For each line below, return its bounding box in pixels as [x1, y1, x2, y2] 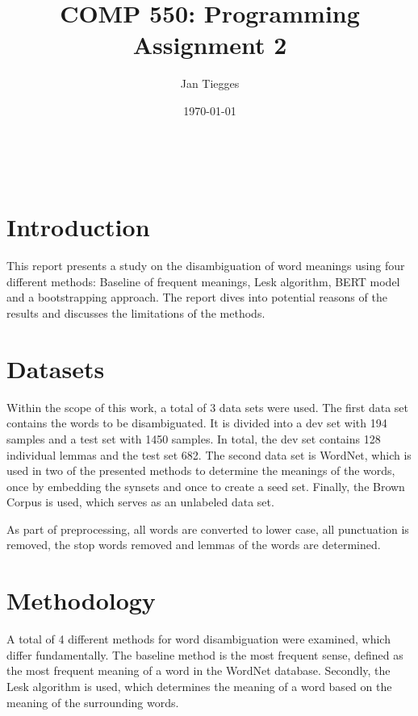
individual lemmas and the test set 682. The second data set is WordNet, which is [6, 446, 412, 463]
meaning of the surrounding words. [6, 693, 179, 710]
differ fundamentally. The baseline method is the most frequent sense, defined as [6, 646, 403, 663]
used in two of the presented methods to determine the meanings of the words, [6, 462, 395, 479]
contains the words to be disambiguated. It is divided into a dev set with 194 [6, 414, 387, 431]
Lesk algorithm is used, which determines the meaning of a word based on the [6, 677, 392, 694]
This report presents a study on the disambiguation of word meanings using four [6, 257, 405, 274]
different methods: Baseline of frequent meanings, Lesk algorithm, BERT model [6, 273, 400, 289]
